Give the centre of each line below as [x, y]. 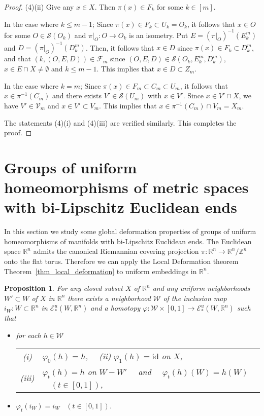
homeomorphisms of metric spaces [126, 187]
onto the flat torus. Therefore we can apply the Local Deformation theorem [121, 261]
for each [28, 335]
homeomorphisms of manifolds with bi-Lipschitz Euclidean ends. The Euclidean [128, 241]
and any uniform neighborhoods [201, 288]
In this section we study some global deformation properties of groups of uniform [130, 231]
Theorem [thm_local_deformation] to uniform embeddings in [101, 271]
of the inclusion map [195, 298]
